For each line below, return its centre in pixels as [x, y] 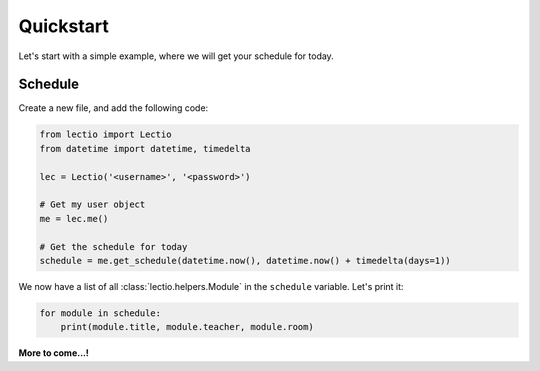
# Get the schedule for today [113, 246]
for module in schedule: [100, 313]
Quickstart [64, 26]
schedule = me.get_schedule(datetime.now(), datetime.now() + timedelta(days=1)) [245, 260]
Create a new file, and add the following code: [113, 108]
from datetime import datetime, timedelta [145, 148]
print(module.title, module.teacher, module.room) [187, 327]
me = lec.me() [74, 218]
